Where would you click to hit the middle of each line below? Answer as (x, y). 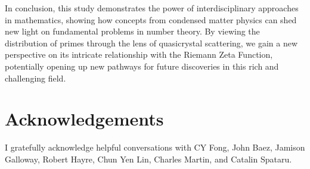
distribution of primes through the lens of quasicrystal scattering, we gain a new (151, 43)
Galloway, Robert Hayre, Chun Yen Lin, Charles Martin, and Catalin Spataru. (148, 159)
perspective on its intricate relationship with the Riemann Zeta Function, (139, 54)
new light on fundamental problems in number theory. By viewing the (132, 31)
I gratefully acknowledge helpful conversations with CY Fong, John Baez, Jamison (155, 147)
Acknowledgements (84, 119)
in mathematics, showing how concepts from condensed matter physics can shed (151, 19)
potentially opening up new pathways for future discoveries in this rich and (142, 66)
